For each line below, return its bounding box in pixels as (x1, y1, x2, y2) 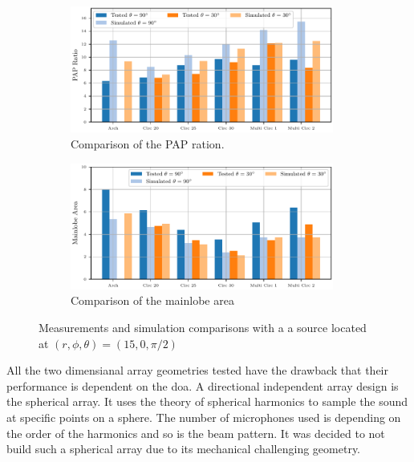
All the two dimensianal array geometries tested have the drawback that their (6, 362, 388, 379)
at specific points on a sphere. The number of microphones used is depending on (6, 409, 401, 426)
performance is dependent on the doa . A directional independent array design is (6, 377, 399, 394)
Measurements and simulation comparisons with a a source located (39, 319, 367, 336)
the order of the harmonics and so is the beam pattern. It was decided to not (6, 424, 385, 441)
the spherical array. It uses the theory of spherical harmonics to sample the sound (6, 393, 408, 410)
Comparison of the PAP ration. (71, 135, 225, 152)
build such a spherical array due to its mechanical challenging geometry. (6, 440, 360, 457)
